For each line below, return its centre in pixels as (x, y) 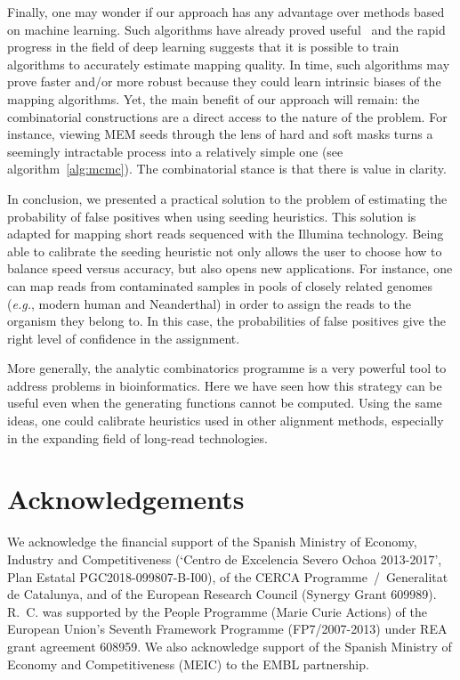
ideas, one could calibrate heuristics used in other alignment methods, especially (226, 421)
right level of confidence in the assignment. (124, 338)
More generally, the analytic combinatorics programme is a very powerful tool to (227, 368)
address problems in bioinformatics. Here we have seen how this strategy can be (225, 385)
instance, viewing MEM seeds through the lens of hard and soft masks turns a (220, 134)
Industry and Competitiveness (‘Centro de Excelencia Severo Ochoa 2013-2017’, (225, 559)
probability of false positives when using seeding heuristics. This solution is (212, 216)
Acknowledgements (126, 499)
